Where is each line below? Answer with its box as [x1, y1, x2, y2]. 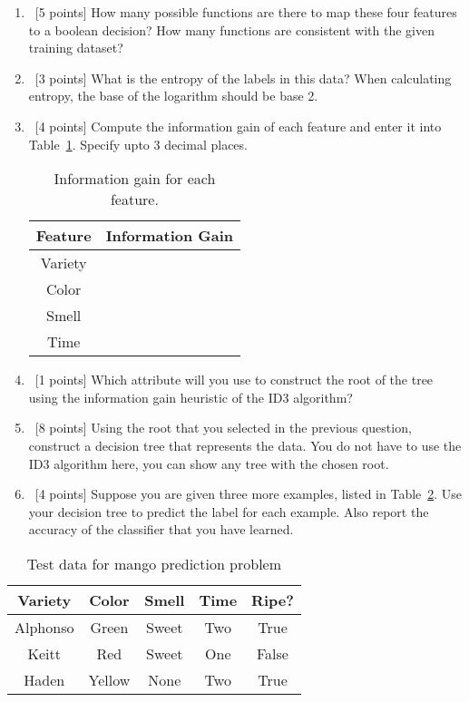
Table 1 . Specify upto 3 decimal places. [28, 134, 248, 153]
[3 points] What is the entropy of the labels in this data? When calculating [34, 68, 452, 87]
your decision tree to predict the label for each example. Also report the [28, 502, 429, 521]
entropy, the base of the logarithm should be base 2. [28, 86, 318, 105]
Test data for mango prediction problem [26, 552, 282, 574]
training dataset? [28, 38, 123, 57]
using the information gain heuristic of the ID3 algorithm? [28, 387, 353, 406]
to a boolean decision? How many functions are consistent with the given [28, 20, 435, 39]
